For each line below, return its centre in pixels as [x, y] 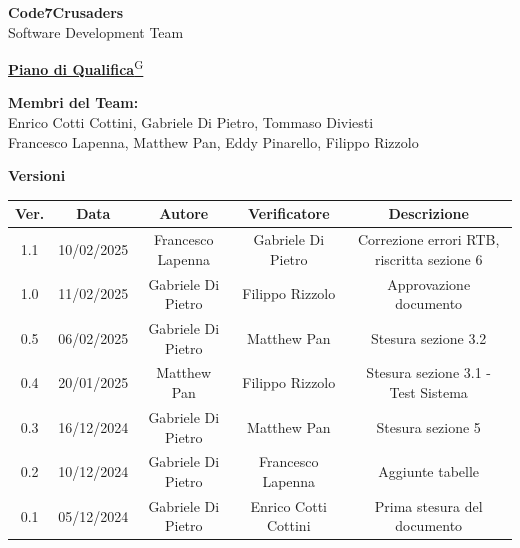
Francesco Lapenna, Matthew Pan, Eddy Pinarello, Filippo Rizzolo [213, 141]
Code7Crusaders [66, 12]
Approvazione [429, 283]
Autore [184, 213]
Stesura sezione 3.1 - [428, 372]
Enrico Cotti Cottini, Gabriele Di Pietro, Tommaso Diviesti [191, 122]
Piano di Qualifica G [76, 67]
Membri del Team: [73, 102]
